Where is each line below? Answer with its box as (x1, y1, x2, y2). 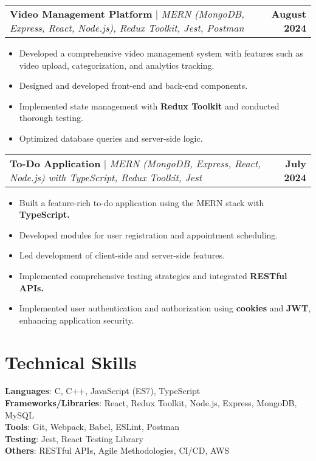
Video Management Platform (10, 7, 153, 21)
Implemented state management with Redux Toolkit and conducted (19, 99, 280, 112)
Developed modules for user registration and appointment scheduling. (19, 228, 278, 241)
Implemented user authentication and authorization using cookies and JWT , (19, 302, 311, 314)
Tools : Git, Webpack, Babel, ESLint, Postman (5, 420, 180, 433)
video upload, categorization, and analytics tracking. (19, 58, 215, 71)
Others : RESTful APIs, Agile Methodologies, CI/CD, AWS (5, 444, 230, 457)
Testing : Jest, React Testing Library (5, 432, 143, 445)
